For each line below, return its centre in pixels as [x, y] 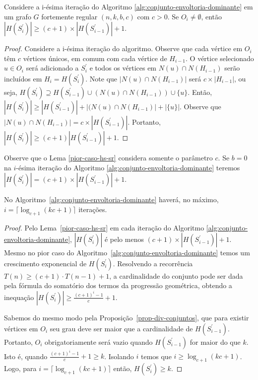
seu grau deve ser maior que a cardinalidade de [121, 328]
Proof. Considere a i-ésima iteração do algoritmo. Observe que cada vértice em [123, 48]
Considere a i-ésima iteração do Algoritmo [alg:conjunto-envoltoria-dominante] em [129, 6]
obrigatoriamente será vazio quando [98, 342]
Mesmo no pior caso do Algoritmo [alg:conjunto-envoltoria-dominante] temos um [127, 253]
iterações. [93, 209]
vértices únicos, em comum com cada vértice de [95, 58]
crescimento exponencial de [45, 263]
